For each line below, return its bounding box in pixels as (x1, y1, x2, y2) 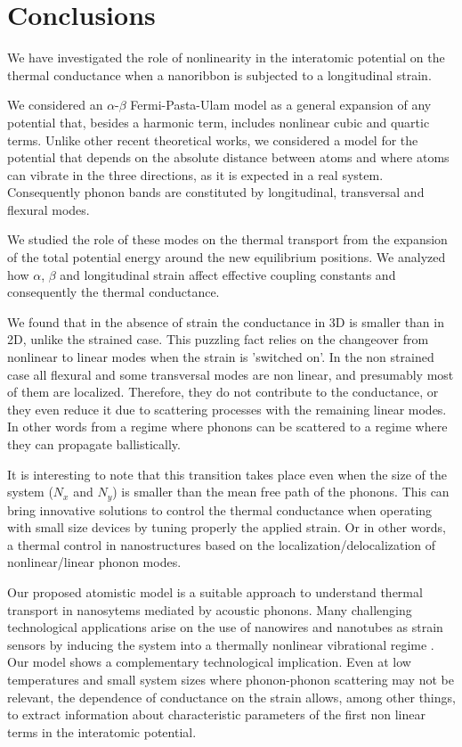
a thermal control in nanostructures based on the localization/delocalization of (7, 535, 436, 554)
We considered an (7, 95, 103, 114)
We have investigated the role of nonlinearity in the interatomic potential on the (7, 48, 445, 67)
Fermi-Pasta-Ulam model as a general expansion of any (130, 95, 432, 114)
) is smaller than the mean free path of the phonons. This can (112, 482, 450, 501)
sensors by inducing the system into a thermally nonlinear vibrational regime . (7, 635, 434, 653)
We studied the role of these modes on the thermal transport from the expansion (7, 230, 448, 249)
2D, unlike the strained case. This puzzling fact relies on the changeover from (7, 330, 429, 349)
